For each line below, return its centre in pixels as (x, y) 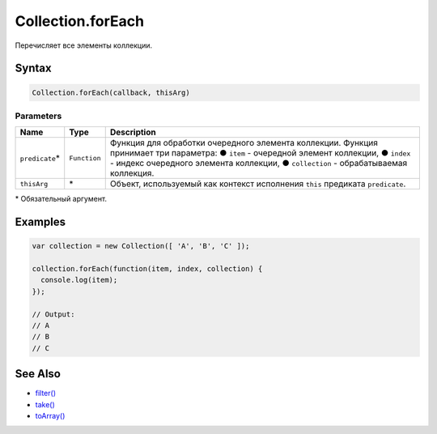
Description (133, 132)
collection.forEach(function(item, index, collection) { (147, 269)
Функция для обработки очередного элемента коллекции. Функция (244, 143)
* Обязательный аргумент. (61, 199)
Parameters (38, 116)
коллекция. (132, 173)
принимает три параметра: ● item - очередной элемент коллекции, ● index (260, 153)
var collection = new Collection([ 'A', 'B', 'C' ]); (141, 246)
